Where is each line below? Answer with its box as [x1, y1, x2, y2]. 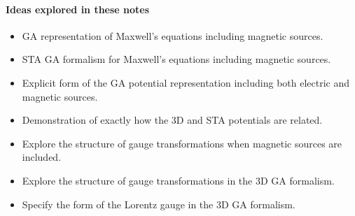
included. [22, 150, 62, 164]
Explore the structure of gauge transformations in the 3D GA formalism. [22, 173, 335, 187]
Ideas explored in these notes [6, 1, 150, 16]
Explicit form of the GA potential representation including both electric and [22, 75, 350, 89]
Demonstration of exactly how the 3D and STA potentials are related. [22, 113, 323, 127]
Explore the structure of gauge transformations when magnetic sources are [22, 136, 342, 150]
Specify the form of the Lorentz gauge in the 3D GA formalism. [22, 196, 295, 211]
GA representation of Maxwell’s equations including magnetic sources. [22, 28, 323, 43]
